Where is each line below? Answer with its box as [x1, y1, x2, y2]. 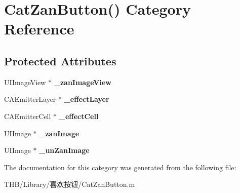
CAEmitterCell [4, 110, 51, 121]
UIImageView [4, 76, 46, 87]
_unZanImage [39, 145, 90, 156]
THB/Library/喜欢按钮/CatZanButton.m [4, 179, 135, 189]
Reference [4, 18, 74, 39]
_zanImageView [54, 76, 111, 87]
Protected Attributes [4, 53, 116, 68]
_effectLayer [64, 94, 109, 104]
